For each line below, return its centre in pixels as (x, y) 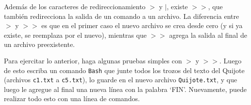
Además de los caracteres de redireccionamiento (75, 6)
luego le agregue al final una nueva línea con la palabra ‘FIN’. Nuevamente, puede (125, 89)
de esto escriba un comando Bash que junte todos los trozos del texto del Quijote (124, 70)
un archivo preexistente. (39, 44)
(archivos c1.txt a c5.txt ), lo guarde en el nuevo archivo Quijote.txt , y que (121, 80)
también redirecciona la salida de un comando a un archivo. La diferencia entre (122, 16)
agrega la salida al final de (208, 35)
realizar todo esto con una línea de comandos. (72, 98)
